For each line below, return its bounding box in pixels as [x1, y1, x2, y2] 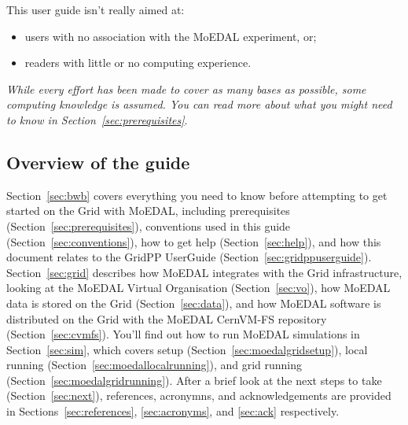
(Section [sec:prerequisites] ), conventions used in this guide [6, 217, 291, 234]
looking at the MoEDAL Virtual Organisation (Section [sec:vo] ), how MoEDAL [6, 279, 391, 296]
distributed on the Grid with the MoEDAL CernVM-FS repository [6, 310, 327, 327]
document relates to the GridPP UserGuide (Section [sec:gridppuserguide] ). [6, 249, 372, 265]
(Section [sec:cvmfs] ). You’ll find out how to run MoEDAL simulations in [6, 326, 360, 342]
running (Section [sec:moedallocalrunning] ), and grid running [6, 357, 303, 373]
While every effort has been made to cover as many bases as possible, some [6, 80, 366, 97]
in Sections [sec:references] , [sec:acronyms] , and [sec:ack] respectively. [6, 403, 340, 419]
